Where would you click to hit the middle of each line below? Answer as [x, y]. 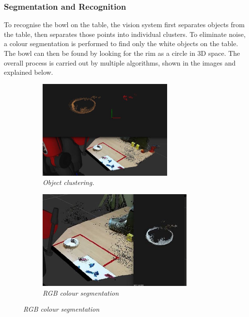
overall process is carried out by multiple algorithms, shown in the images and [120, 62]
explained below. [29, 72]
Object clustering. [69, 182]
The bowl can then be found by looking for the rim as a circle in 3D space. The [122, 53]
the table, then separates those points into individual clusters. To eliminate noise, [125, 34]
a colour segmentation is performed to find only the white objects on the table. [121, 43]
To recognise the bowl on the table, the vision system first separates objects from [124, 25]
